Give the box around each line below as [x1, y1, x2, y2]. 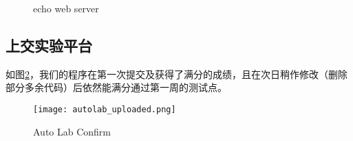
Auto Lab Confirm [33, 124, 111, 138]
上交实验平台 [6, 34, 92, 55]
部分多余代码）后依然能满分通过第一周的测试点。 [6, 80, 227, 94]
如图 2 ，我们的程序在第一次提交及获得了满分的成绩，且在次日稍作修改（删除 [6, 66, 347, 81]
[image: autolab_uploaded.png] [33, 104, 176, 114]
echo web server [33, 1, 99, 15]
